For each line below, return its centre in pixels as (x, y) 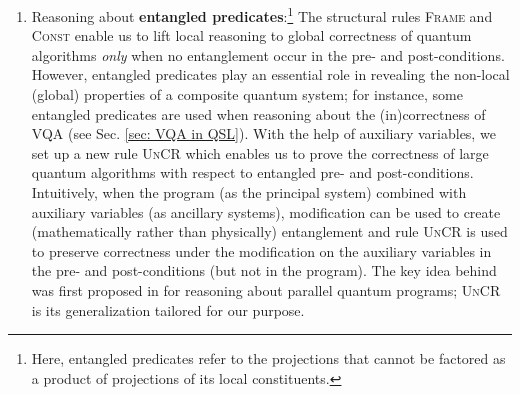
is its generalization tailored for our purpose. (168, 309)
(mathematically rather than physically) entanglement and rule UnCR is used (269, 231)
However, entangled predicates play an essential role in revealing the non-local (270, 74)
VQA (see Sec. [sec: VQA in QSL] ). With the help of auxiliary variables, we (263, 133)
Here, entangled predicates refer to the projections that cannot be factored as (268, 358)
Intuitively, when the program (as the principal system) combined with (249, 192)
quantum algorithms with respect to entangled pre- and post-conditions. (252, 172)
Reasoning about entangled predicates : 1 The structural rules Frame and (262, 14)
